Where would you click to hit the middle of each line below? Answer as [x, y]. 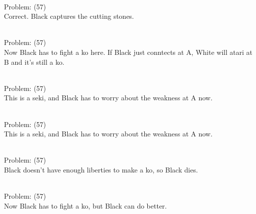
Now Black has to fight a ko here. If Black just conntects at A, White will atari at [128, 52]
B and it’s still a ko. [34, 62]
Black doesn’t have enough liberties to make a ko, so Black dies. [101, 169]
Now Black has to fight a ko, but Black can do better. [85, 205]
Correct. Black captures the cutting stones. [69, 16]
